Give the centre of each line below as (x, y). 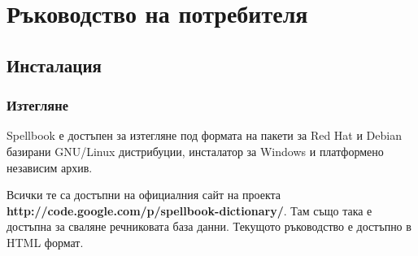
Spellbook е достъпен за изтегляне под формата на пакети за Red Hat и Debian (204, 135)
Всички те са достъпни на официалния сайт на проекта (144, 195)
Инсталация (54, 65)
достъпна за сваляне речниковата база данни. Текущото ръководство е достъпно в (209, 226)
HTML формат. (45, 242)
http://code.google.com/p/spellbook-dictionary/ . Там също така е (189, 210)
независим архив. (50, 167)
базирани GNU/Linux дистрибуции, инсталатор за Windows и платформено (195, 151)
